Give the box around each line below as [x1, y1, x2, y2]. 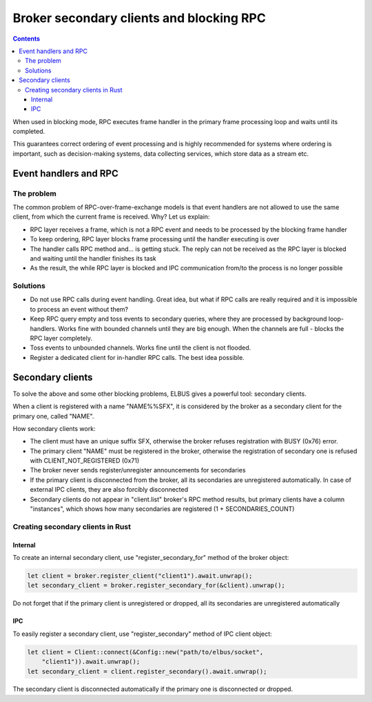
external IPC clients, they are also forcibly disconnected [30, 485, 189, 494]
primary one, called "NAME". [12, 412, 94, 420]
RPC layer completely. [30, 334, 93, 343]
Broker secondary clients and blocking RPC [12, 10, 267, 26]
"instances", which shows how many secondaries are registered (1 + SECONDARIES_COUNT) [30, 505, 295, 513]
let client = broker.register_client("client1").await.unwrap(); [27, 572, 253, 579]
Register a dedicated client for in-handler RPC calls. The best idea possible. [30, 353, 245, 361]
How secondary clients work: [12, 424, 96, 432]
